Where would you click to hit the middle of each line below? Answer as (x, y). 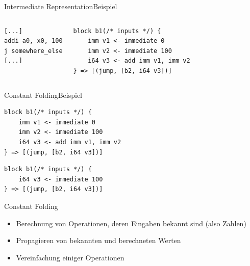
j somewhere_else (33, 51)
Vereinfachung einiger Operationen (70, 257)
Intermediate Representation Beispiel (61, 6)
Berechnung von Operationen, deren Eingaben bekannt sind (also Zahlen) (131, 223)
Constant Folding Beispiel (43, 95)
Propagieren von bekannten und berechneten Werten (98, 240)
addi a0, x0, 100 (33, 41)
